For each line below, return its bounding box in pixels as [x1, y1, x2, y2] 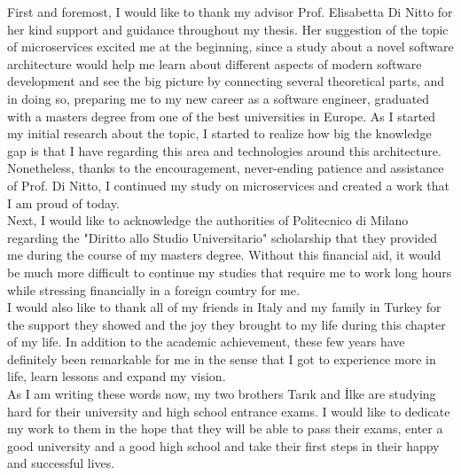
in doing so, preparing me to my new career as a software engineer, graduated [7, 89, 430, 107]
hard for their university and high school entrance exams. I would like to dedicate [7, 401, 450, 420]
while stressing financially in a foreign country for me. [7, 280, 300, 299]
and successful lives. [7, 454, 115, 472]
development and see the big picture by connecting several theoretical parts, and [7, 72, 445, 90]
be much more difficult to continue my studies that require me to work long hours [7, 262, 452, 281]
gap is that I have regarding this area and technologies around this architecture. [7, 141, 441, 160]
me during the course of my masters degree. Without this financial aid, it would [7, 245, 441, 264]
